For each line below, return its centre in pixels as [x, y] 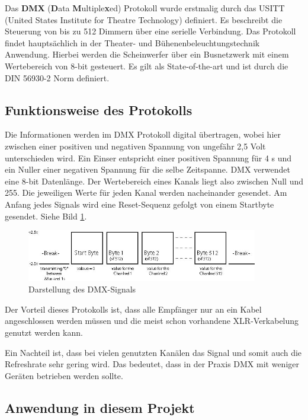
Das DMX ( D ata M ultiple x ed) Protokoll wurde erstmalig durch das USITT [145, 8]
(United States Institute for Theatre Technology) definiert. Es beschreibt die [144, 19]
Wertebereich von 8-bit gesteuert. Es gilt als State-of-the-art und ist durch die [147, 66]
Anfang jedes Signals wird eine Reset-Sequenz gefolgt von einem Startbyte [139, 204]
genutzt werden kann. [44, 332]
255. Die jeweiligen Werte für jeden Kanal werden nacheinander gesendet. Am [146, 192]
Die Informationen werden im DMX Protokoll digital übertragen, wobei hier [143, 134]
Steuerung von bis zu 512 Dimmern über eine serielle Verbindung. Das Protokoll [150, 31]
